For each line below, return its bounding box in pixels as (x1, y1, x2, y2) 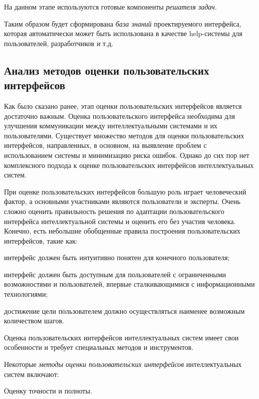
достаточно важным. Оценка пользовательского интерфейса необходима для (4, 110, 235, 121)
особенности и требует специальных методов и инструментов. (4, 342, 194, 352)
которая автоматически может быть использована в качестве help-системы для (4, 28, 242, 39)
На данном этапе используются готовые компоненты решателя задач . (4, 2, 217, 12)
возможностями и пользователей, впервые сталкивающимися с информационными (4, 279, 255, 289)
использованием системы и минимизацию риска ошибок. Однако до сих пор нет (4, 149, 249, 160)
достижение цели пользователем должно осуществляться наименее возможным (4, 305, 245, 316)
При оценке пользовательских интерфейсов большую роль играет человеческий (4, 186, 246, 196)
